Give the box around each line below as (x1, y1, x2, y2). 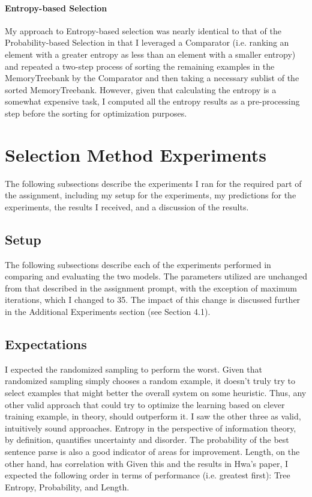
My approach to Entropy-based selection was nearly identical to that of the (5, 24, 281, 37)
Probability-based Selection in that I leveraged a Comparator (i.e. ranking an (5, 36, 289, 49)
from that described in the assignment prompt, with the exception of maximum (5, 281, 297, 294)
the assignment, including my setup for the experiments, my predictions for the (5, 189, 296, 201)
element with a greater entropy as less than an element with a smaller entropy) (5, 47, 296, 60)
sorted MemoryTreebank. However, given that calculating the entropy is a (5, 83, 277, 96)
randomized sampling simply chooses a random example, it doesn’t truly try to (5, 374, 295, 387)
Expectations (5, 335, 87, 353)
